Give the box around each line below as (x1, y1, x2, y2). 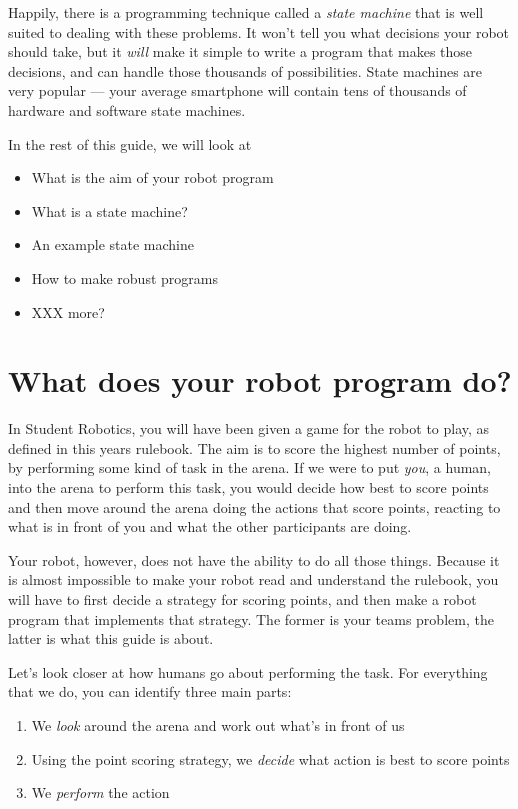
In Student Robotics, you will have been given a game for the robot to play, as (8, 418, 490, 439)
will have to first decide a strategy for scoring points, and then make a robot (8, 589, 477, 609)
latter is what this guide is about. (8, 628, 214, 649)
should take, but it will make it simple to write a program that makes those (8, 41, 473, 62)
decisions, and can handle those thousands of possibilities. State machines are (8, 60, 483, 81)
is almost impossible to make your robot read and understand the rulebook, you (8, 569, 499, 590)
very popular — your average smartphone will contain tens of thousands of (8, 80, 467, 101)
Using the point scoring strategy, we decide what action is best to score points (31, 748, 510, 769)
